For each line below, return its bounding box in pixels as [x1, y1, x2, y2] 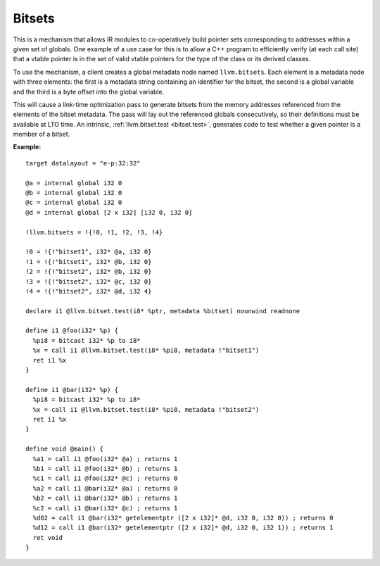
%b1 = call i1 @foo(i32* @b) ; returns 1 [32, 465, 178, 472]
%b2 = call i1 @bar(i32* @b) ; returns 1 [32, 494, 178, 503]
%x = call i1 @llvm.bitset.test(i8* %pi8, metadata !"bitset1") [32, 346, 260, 355]
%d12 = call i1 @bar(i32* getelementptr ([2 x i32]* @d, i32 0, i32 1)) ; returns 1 [32, 524, 334, 532]
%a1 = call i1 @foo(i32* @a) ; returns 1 [32, 455, 178, 463]
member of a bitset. [13, 130, 70, 139]
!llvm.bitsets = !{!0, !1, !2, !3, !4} [25, 228, 163, 236]
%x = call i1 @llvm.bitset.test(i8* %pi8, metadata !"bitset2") [32, 405, 260, 413]
